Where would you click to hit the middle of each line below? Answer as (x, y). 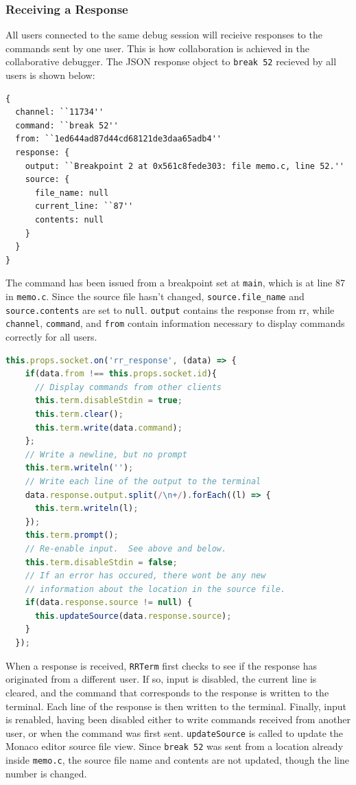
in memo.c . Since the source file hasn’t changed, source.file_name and (155, 296)
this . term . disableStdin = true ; (108, 401)
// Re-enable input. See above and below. (126, 548)
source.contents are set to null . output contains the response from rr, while (170, 309)
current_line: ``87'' (84, 206)
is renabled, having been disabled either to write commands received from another (178, 719)
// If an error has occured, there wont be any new (145, 576)
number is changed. (46, 773)
